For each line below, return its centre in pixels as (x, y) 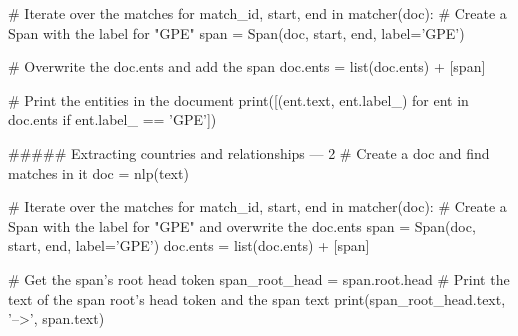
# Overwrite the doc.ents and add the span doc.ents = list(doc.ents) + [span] (247, 66)
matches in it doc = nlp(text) (98, 172)
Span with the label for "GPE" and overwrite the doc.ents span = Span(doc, (242, 225)
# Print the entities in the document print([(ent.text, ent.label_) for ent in (238, 99)
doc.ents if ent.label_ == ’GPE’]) (112, 119)
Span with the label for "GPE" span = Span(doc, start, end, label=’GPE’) (236, 32)
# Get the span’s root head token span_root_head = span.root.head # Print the (259, 278)
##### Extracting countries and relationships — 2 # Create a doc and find (249, 152)
